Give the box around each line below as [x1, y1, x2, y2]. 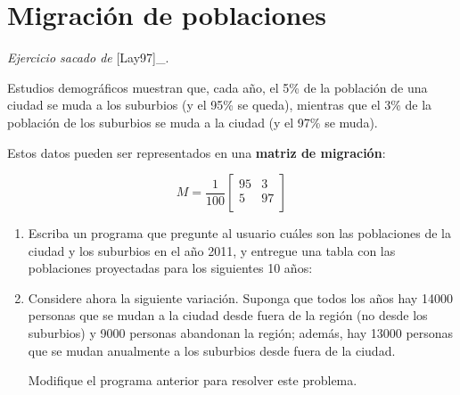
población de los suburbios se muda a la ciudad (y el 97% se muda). [7, 112, 378, 131]
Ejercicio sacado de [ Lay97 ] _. [7, 48, 169, 67]
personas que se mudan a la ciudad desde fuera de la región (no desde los [28, 306, 428, 325]
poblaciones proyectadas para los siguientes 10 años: [28, 259, 313, 277]
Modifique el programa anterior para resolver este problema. [28, 371, 357, 390]
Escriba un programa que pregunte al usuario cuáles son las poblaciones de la [28, 224, 451, 243]
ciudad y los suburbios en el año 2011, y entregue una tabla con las [28, 241, 396, 259]
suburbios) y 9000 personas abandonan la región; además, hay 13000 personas [28, 324, 454, 342]
